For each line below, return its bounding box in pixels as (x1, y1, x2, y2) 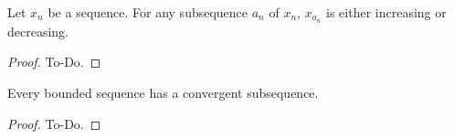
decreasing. (7, 21, 69, 40)
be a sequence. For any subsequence (48, 3, 248, 21)
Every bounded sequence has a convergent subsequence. (7, 83, 319, 102)
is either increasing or (326, 3, 447, 21)
